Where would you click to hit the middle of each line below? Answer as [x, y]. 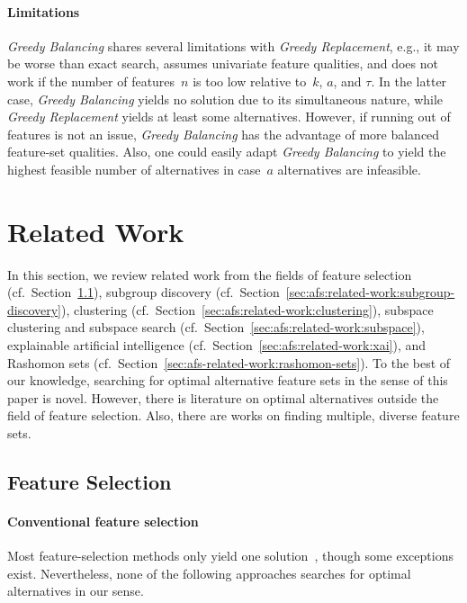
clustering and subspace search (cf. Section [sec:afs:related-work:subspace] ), [216, 327]
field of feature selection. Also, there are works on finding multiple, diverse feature [233, 415]
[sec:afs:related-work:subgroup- [370, 292]
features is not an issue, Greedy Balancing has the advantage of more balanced [224, 134]
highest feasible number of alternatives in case [134, 169]
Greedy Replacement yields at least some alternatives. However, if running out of [229, 117]
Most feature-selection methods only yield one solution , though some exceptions [230, 556]
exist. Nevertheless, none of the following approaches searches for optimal [209, 573]
